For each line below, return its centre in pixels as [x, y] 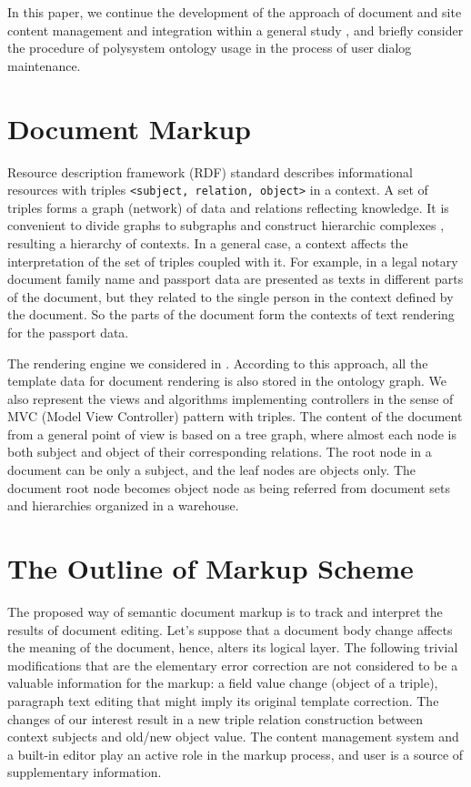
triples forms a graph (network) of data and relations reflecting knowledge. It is [228, 207]
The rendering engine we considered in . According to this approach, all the [218, 363]
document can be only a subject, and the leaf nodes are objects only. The [212, 470]
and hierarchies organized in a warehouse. [123, 505]
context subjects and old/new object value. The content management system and [233, 737]
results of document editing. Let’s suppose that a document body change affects [230, 629]
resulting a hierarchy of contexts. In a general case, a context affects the [208, 242]
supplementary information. [85, 772]
